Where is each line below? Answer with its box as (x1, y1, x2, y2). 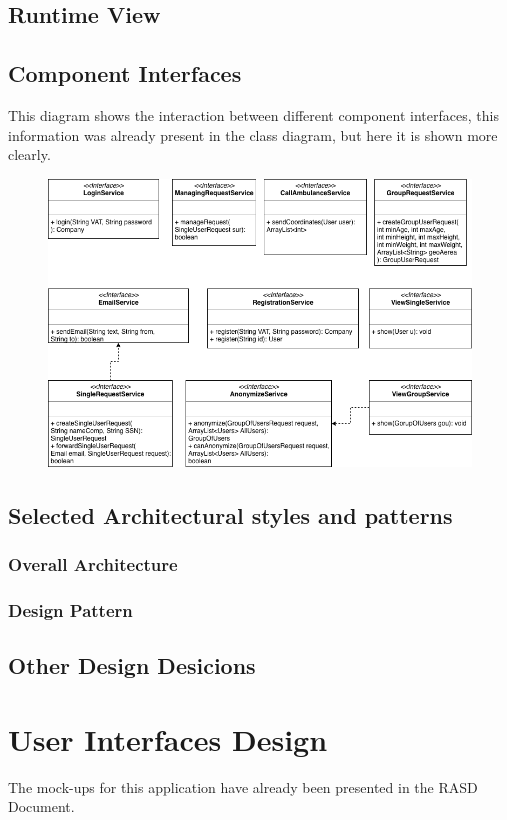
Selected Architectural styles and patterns (8, 499, 453, 530)
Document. (8, 796, 75, 817)
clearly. (8, 144, 51, 165)
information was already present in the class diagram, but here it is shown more (8, 124, 498, 145)
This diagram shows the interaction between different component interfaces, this (8, 104, 499, 125)
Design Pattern (8, 597, 133, 622)
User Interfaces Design (8, 718, 328, 759)
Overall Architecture (8, 552, 178, 577)
